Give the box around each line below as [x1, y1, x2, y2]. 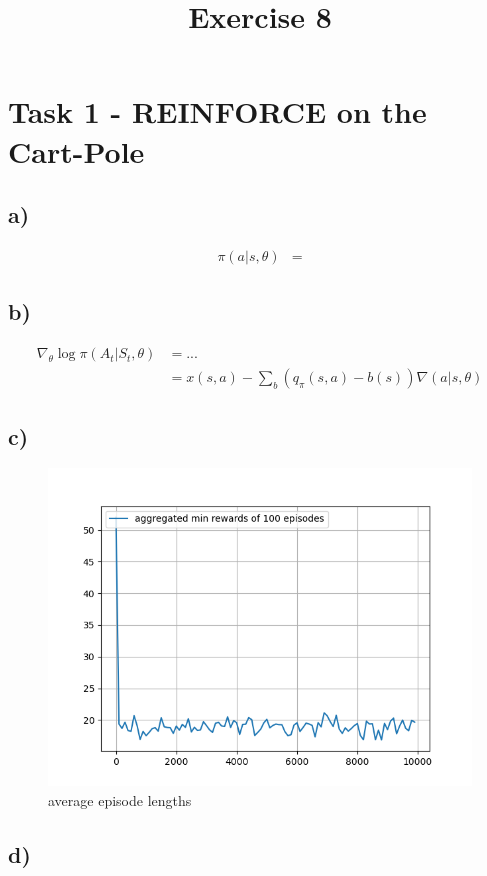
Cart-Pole [8, 130, 145, 171]
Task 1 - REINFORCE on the [8, 91, 427, 132]
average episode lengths [48, 790, 192, 811]
